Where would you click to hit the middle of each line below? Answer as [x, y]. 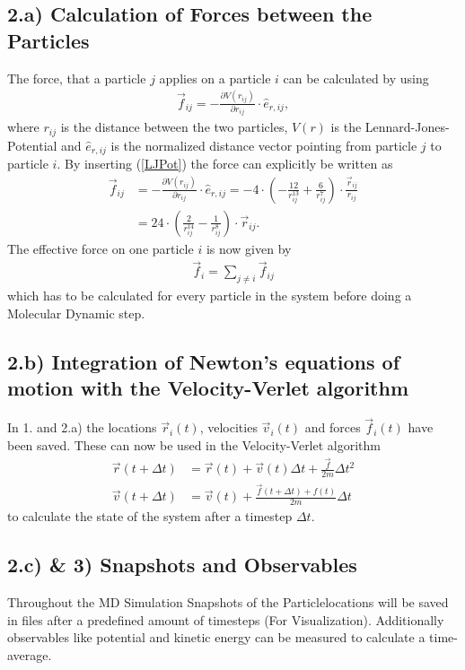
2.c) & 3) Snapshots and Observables [182, 565]
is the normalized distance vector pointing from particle [264, 145]
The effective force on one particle [101, 248]
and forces [333, 427]
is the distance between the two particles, [174, 127]
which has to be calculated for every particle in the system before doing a [210, 296]
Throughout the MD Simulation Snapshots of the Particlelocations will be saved [228, 601]
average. [30, 654]
